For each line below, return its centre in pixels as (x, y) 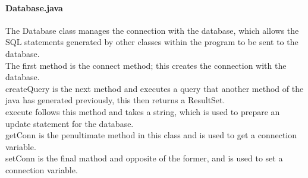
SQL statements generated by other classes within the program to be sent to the (152, 42)
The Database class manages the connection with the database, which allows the (152, 30)
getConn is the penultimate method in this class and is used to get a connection (151, 135)
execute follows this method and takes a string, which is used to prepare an (143, 111)
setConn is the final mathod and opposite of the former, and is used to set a (144, 158)
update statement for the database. (70, 123)
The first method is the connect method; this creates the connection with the (146, 65)
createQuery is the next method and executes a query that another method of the (155, 88)
